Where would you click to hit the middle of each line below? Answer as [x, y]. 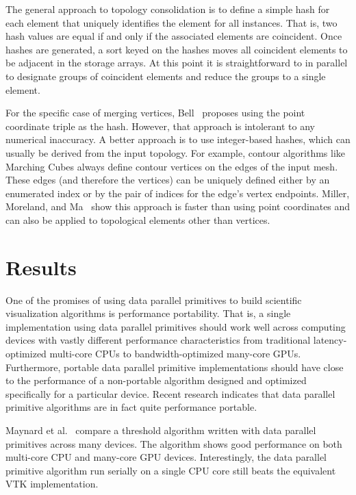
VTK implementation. [52, 484]
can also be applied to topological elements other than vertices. [138, 219]
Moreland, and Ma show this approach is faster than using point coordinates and [178, 206]
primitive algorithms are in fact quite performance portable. [131, 407]
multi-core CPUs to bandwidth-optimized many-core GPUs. [175, 353]
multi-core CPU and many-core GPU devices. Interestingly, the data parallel [166, 457]
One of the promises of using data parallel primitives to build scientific [154, 300]
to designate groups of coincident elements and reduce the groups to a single [166, 76]
